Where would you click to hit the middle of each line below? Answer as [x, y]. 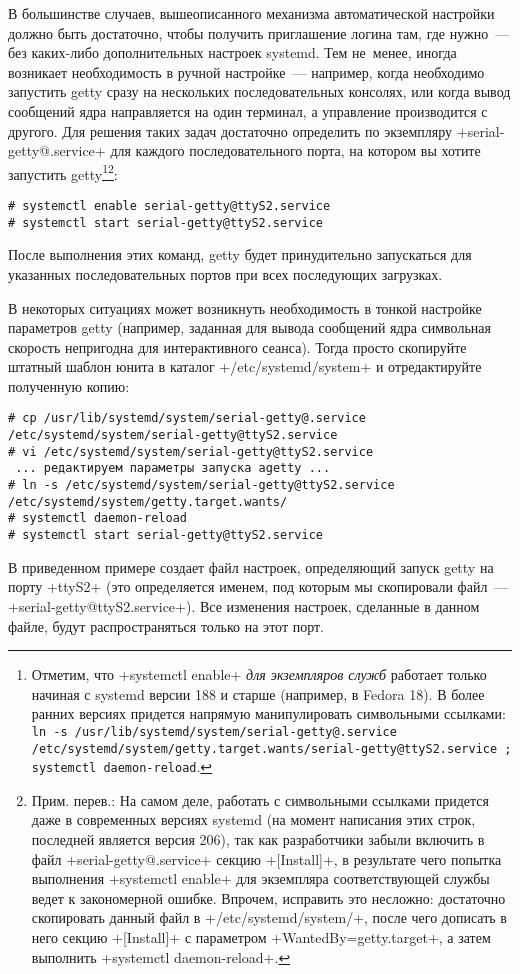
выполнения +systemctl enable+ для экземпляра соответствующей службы [260, 878]
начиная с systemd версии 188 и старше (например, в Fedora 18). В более [258, 693]
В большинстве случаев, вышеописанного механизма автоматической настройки [251, 13]
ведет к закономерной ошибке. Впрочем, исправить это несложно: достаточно [268, 897]
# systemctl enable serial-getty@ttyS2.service [169, 206]
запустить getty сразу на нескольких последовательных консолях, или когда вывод [259, 91]
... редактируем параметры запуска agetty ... [173, 468]
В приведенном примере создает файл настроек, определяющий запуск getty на [251, 566]
